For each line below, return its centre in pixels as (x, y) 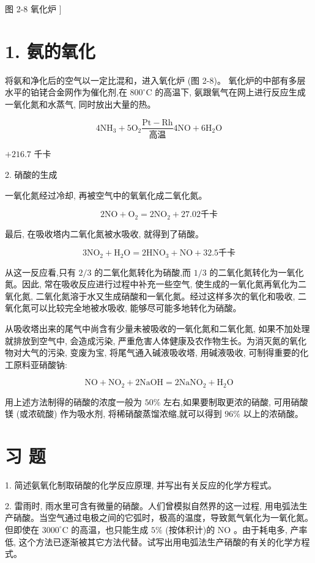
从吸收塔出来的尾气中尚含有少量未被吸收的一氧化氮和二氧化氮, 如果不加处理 (157, 329)
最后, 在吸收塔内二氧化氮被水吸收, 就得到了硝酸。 (105, 233)
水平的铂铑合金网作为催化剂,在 (66, 92)
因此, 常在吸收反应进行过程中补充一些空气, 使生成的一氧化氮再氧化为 (160, 284)
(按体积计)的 (190, 529)
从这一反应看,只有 (40, 272)
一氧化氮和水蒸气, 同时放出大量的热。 (80, 104)
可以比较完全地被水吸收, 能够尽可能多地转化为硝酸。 (136, 308)
